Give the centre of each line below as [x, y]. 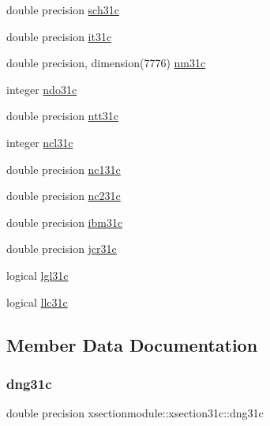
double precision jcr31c [62, 249]
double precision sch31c [63, 9]
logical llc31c [37, 302]
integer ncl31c [40, 142]
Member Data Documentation [132, 344]
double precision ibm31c [65, 222]
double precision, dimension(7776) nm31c [106, 63]
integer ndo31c [42, 89]
